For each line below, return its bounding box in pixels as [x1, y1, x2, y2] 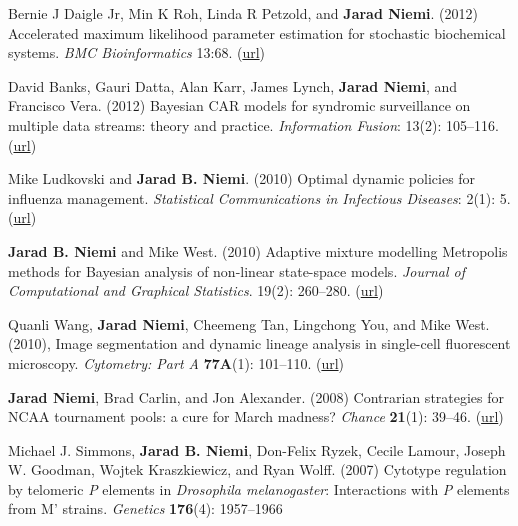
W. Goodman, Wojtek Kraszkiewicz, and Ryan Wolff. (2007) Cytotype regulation [8, 459, 507, 480]
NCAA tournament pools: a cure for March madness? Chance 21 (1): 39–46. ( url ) [8, 406, 504, 427]
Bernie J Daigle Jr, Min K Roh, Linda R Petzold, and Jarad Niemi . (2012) [8, 3, 479, 23]
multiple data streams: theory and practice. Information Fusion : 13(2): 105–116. [8, 114, 499, 135]
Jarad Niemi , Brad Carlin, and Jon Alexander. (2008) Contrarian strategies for [8, 386, 505, 407]
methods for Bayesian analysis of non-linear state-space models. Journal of [8, 260, 465, 281]
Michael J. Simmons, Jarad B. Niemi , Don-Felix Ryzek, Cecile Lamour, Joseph [8, 439, 506, 460]
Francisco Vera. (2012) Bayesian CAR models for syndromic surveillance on [8, 95, 471, 116]
